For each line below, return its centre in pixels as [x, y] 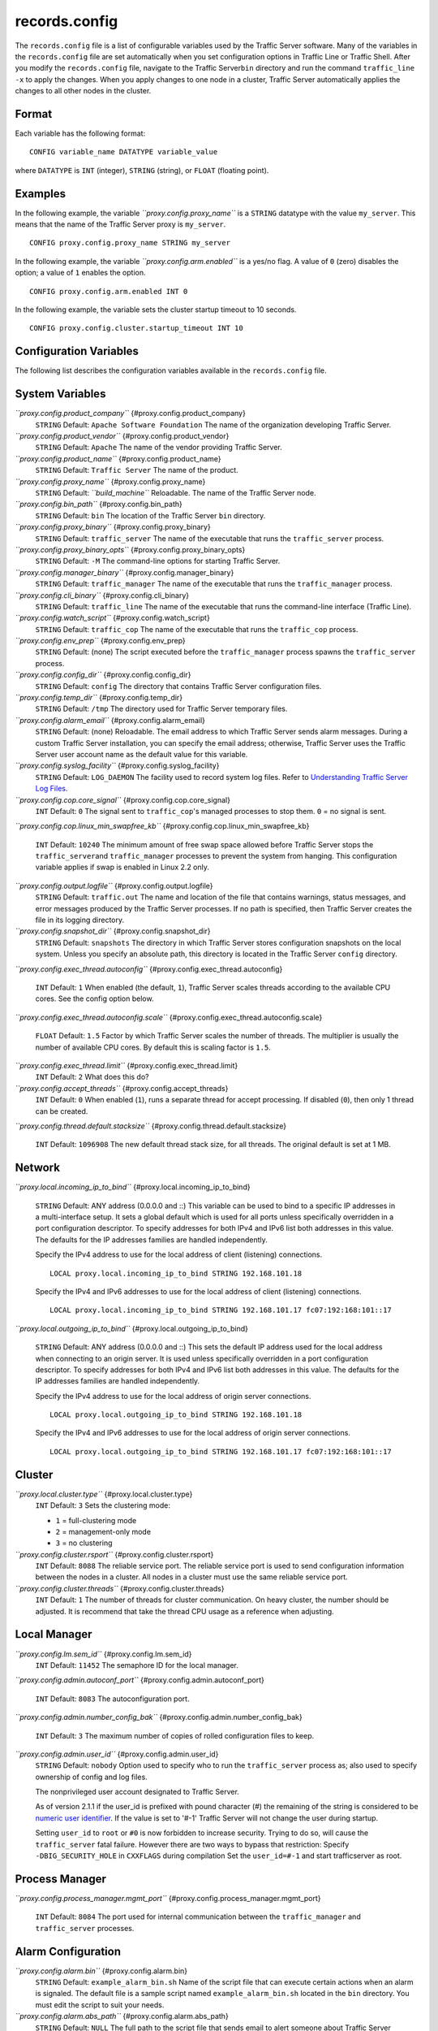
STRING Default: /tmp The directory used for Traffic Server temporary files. [161, 709]
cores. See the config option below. [94, 998]
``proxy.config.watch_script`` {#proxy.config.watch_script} [112, 618]
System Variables [60, 394]
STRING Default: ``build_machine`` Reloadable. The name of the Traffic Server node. [176, 492]
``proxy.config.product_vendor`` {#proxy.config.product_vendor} [122, 436]
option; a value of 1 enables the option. [80, 273]
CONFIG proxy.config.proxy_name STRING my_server [130, 243]
